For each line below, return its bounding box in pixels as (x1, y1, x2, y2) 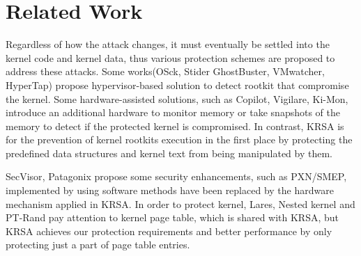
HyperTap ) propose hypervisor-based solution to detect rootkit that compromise (6, 77, 349, 92)
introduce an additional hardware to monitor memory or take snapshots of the (6, 105, 340, 120)
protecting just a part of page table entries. (6, 237, 190, 252)
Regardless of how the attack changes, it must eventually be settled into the (6, 37, 330, 51)
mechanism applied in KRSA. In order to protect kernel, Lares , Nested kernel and (6, 196, 355, 211)
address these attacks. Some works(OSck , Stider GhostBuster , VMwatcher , (6, 64, 325, 79)
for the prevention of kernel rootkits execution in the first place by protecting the (6, 132, 353, 147)
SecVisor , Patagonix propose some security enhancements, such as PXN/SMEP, (6, 169, 347, 184)
